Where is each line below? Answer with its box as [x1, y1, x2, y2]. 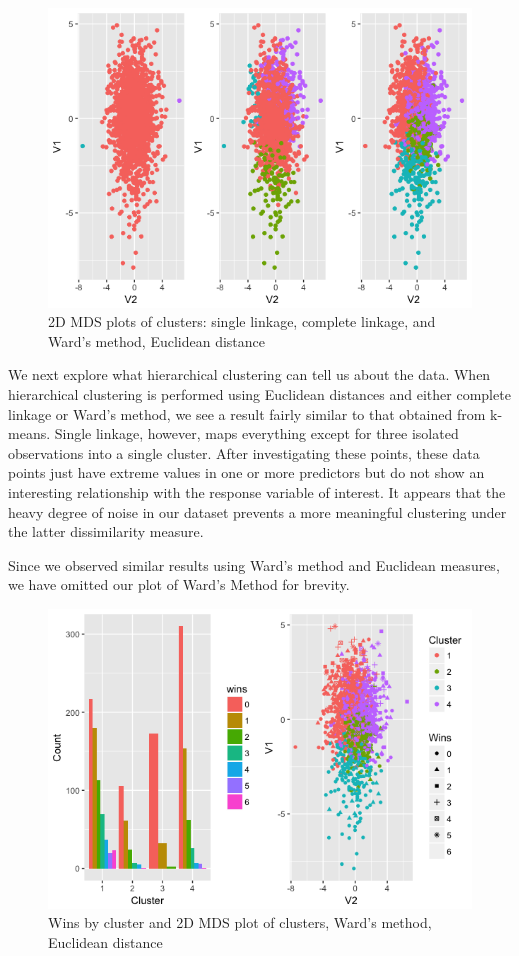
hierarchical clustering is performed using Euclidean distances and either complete [8, 384, 511, 404]
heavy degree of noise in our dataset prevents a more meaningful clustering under [8, 501, 507, 522]
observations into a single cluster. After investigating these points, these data [8, 442, 480, 463]
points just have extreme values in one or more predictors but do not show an [8, 462, 485, 483]
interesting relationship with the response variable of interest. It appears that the [8, 481, 506, 502]
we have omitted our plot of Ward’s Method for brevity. [8, 574, 350, 595]
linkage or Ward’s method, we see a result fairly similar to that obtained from [8, 403, 486, 424]
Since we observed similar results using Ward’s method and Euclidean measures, [8, 554, 500, 575]
